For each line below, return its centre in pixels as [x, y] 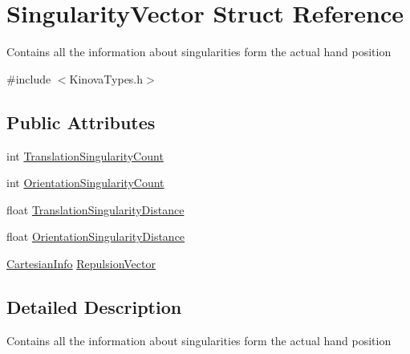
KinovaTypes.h [106, 78]
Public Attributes [81, 122]
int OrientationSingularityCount [85, 183]
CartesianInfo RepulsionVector [81, 263]
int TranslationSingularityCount [85, 155]
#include [29, 78]
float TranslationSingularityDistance [95, 209]
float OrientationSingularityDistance [96, 236]
